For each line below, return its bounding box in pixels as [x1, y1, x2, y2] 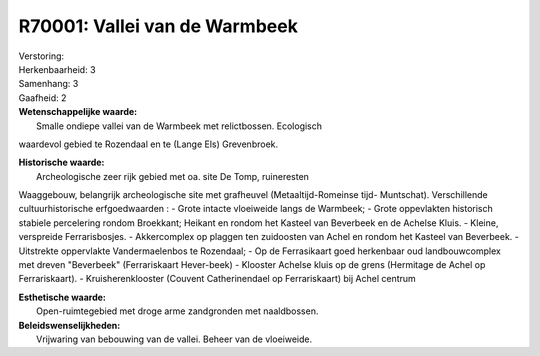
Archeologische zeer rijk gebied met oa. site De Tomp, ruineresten [36, 170, 310, 182]
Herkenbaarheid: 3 [18, 63, 96, 75]
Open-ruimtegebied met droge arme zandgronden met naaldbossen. [36, 305, 319, 317]
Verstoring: [18, 50, 65, 62]
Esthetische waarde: [18, 291, 107, 303]
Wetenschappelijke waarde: [18, 106, 138, 118]
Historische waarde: [18, 156, 105, 169]
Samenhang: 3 [18, 78, 79, 90]
